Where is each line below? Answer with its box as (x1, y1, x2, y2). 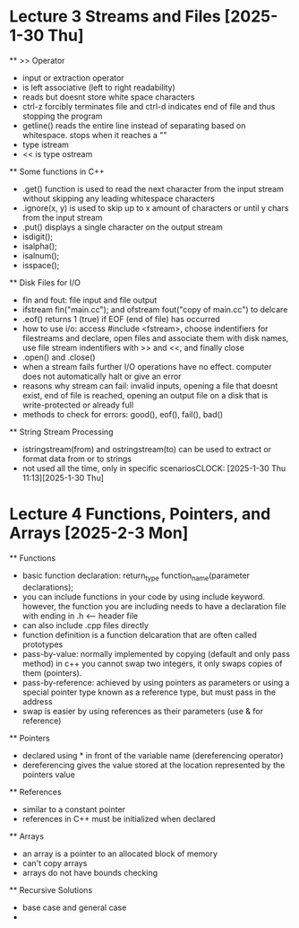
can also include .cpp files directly (21, 619, 149, 630)
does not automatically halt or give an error (21, 371, 182, 381)
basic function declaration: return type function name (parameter (21, 570, 251, 582)
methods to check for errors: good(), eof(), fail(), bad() (21, 408, 224, 419)
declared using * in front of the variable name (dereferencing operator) (21, 749, 284, 760)
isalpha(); (21, 241, 57, 251)
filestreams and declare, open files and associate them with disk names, (21, 332, 289, 343)
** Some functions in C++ (9, 166, 105, 177)
